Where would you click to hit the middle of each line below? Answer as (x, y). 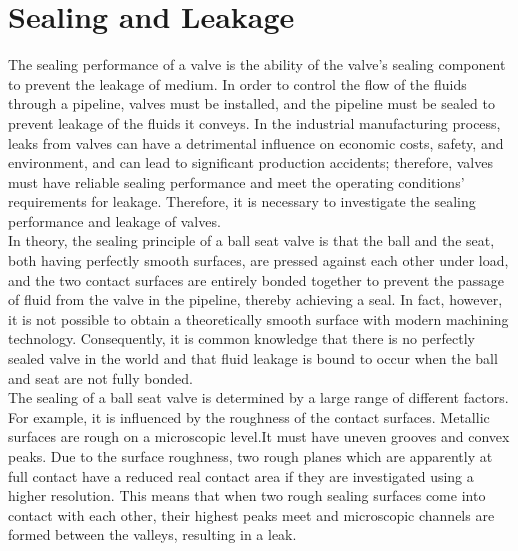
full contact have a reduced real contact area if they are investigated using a (241, 475)
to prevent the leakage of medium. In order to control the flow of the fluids (237, 83)
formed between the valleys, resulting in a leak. (152, 534)
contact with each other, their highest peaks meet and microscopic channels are (251, 514)
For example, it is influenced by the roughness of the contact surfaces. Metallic (249, 416)
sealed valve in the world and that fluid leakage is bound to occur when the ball (253, 358)
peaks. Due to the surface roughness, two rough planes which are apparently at (250, 456)
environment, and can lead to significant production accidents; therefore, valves (250, 162)
